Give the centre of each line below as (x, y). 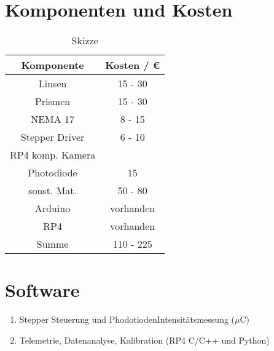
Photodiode (53, 173)
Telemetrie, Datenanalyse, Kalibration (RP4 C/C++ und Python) (144, 340)
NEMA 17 (53, 119)
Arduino (53, 208)
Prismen (53, 101)
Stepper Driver (53, 137)
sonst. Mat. (53, 191)
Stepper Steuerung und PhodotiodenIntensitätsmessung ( (127, 319)
